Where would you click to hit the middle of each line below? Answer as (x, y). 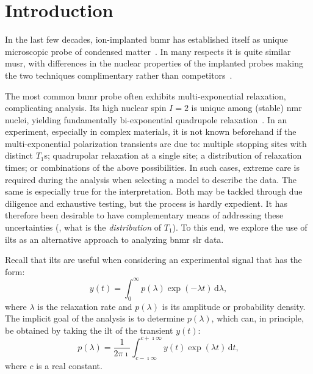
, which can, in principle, (257, 318)
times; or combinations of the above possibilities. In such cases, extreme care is (152, 167)
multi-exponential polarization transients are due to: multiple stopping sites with (156, 143)
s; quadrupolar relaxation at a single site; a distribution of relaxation (173, 155)
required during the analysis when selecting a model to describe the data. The (151, 179)
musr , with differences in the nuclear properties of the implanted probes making (154, 63)
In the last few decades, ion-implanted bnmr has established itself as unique (146, 39)
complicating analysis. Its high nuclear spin (86, 108)
